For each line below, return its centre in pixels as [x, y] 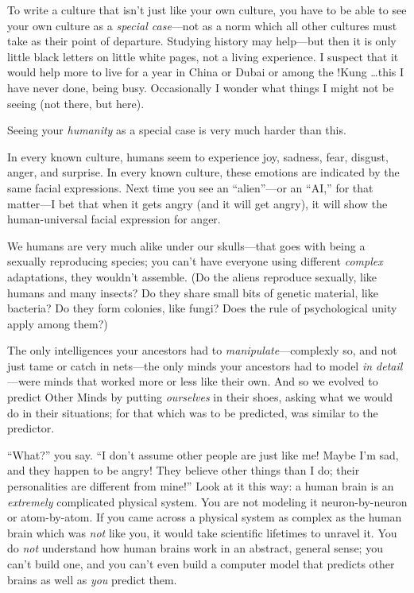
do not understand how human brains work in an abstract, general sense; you [195, 548]
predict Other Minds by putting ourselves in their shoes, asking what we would [200, 397]
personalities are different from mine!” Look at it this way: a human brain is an [201, 486]
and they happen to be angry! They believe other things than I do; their [184, 470]
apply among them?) [58, 323]
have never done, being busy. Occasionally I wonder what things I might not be [201, 87]
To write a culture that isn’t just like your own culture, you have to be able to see [207, 10]
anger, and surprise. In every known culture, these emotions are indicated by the [203, 172]
